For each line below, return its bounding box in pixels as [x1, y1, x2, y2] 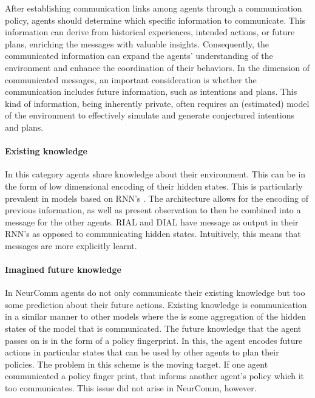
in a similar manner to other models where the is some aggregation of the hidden [5, 310, 306, 323]
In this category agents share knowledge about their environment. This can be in [5, 168, 306, 180]
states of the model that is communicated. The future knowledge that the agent [5, 322, 302, 335]
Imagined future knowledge [5, 263, 121, 276]
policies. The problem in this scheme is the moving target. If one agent [5, 357, 268, 370]
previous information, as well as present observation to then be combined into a [5, 204, 301, 216]
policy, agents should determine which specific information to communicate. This [5, 13, 306, 26]
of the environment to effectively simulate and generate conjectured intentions [5, 109, 295, 122]
